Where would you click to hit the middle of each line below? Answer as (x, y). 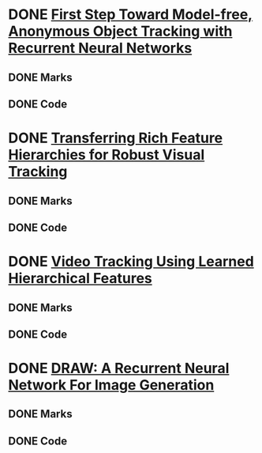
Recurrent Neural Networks (100, 48)
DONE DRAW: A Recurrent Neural (119, 368)
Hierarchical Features (80, 279)
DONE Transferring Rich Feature (116, 138)
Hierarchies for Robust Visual (107, 155)
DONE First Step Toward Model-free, (131, 15)
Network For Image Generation (111, 385)
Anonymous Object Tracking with (120, 31)
